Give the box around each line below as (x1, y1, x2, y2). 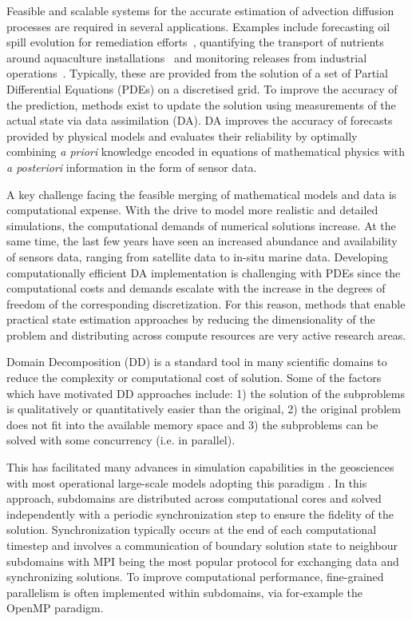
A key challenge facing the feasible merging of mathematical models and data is (6, 185, 397, 202)
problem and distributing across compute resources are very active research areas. (6, 326, 406, 343)
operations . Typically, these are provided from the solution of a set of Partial (6, 65, 388, 82)
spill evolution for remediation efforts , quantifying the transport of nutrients (6, 34, 384, 50)
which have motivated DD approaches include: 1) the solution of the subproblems (6, 384, 405, 401)
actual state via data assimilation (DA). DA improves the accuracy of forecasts (6, 112, 393, 129)
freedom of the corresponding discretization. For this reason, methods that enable (6, 295, 406, 312)
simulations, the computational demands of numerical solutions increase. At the (6, 217, 396, 233)
